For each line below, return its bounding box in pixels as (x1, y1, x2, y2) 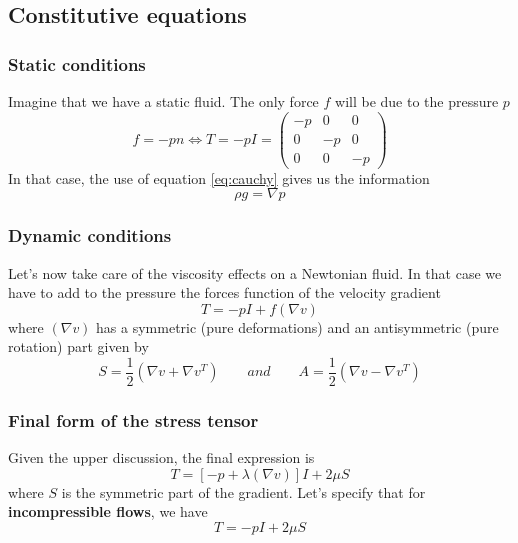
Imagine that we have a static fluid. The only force (8, 91, 319, 111)
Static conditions (8, 51, 146, 76)
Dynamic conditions (8, 223, 172, 248)
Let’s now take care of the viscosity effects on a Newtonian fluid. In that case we (8, 262, 502, 283)
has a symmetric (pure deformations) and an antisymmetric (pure (96, 316, 499, 337)
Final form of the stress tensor (8, 407, 259, 432)
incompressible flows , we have (8, 501, 208, 522)
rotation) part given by (8, 336, 149, 357)
